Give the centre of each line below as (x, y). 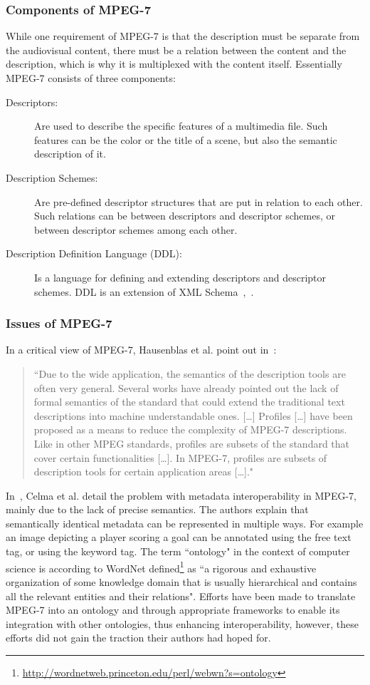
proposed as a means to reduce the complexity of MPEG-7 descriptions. (190, 429)
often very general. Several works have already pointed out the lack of (186, 387)
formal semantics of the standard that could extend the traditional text (189, 402)
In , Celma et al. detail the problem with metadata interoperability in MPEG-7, (181, 495)
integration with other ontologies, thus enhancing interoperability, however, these (182, 623)
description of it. (70, 154)
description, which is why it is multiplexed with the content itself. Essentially (174, 64)
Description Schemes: (52, 177)
